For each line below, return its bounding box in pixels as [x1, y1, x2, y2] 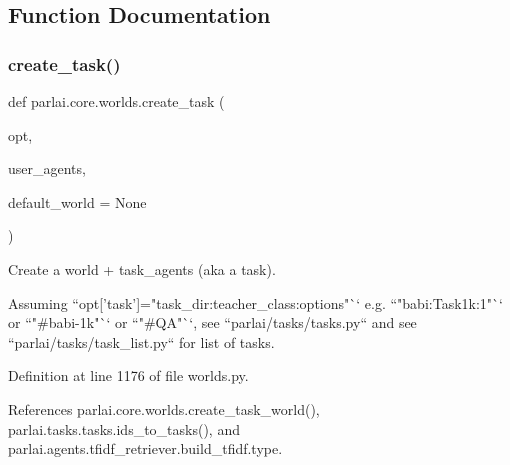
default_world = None [8, 191, 147, 212]
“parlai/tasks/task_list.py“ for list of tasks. [8, 331, 275, 352]
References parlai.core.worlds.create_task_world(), [8, 398, 320, 419]
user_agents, [8, 158, 86, 179]
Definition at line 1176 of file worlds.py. [8, 365, 249, 386]
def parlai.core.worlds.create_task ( [8, 91, 225, 111]
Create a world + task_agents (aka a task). [8, 258, 276, 279]
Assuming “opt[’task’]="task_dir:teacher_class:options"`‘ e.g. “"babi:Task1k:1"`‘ [8, 292, 503, 313]
